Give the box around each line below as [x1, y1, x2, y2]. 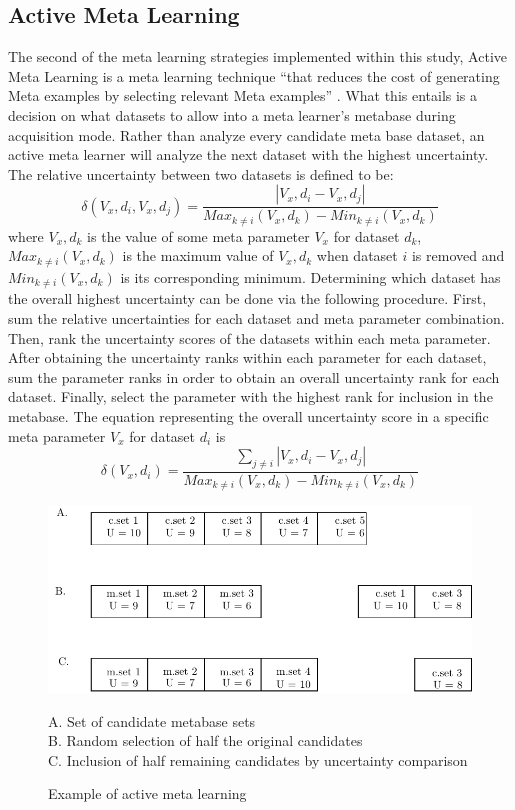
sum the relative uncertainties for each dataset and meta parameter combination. [8, 307, 505, 328]
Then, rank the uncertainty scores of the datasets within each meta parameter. [8, 327, 491, 348]
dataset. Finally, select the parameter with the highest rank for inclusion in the [8, 386, 493, 407]
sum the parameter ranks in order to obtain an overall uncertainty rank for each [8, 366, 500, 387]
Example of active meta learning [48, 783, 247, 804]
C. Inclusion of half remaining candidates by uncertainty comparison [48, 749, 468, 770]
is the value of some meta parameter [87, 225, 310, 246]
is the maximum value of [122, 245, 274, 266]
